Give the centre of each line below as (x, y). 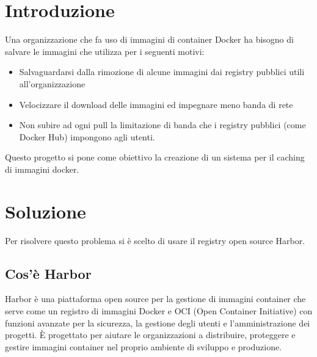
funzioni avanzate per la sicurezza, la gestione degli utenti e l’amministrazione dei (158, 323)
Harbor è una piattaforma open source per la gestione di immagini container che (155, 299)
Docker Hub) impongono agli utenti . (87, 136)
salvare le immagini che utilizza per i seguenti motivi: (105, 51)
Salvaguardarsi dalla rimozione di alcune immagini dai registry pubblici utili (162, 72)
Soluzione (46, 211)
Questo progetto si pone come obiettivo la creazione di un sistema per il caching (155, 157)
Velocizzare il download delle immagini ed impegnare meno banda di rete (156, 104)
